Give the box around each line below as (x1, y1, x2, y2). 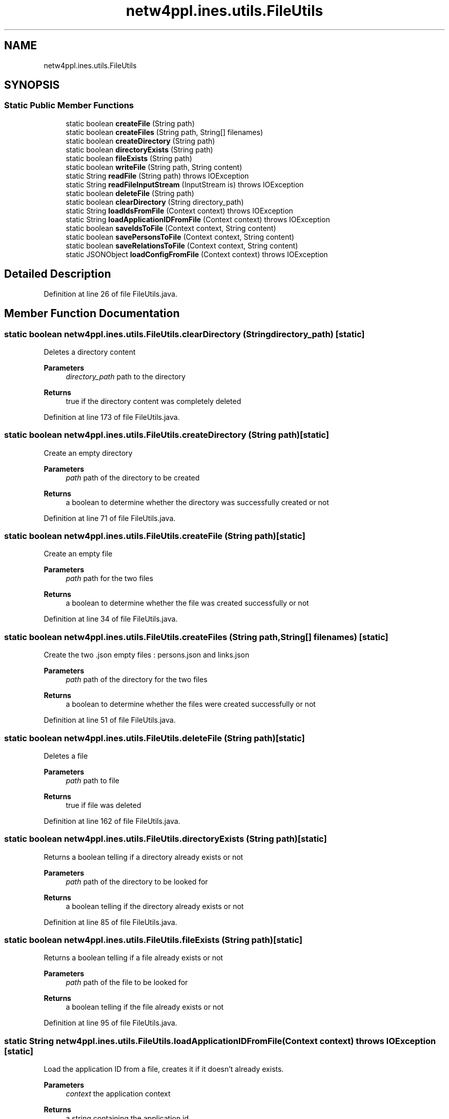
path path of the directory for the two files (66, 675, 208, 684)
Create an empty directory (44, 448, 133, 457)
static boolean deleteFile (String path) (66, 188, 194, 198)
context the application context (66, 1089, 171, 1098)
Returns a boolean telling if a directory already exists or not (44, 852, 243, 861)
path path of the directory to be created (66, 473, 200, 482)
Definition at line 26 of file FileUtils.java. (44, 289, 177, 298)
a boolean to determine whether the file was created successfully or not (66, 599, 309, 608)
